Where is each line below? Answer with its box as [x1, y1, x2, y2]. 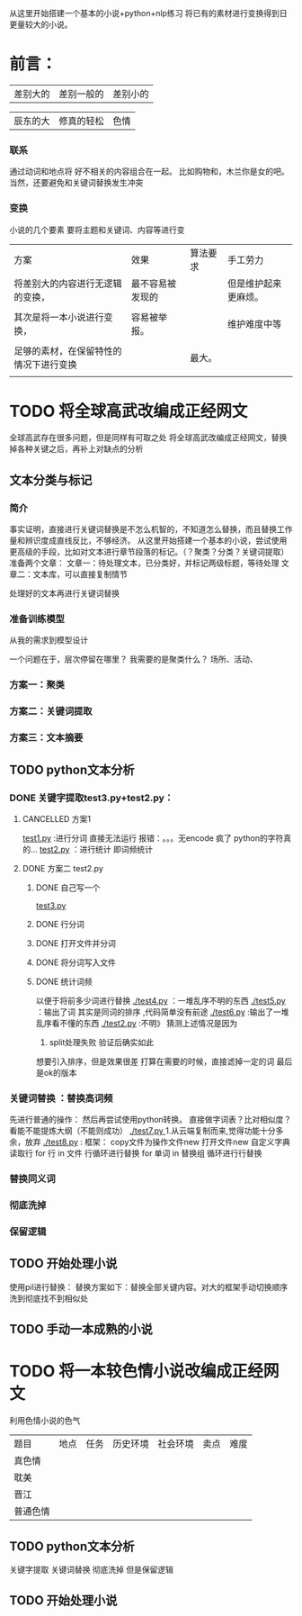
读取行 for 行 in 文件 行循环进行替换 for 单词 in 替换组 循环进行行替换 [9, 1148, 262, 1159]
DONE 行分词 [35, 918, 85, 929]
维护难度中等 [227, 318, 282, 330]
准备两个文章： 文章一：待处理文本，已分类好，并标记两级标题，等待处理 [9, 557, 280, 569]
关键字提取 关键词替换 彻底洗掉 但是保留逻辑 [9, 1564, 173, 1575]
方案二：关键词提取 [9, 705, 93, 718]
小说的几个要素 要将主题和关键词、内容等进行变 [9, 224, 185, 235]
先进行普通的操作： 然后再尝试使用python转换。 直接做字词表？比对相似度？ [9, 1115, 292, 1125]
